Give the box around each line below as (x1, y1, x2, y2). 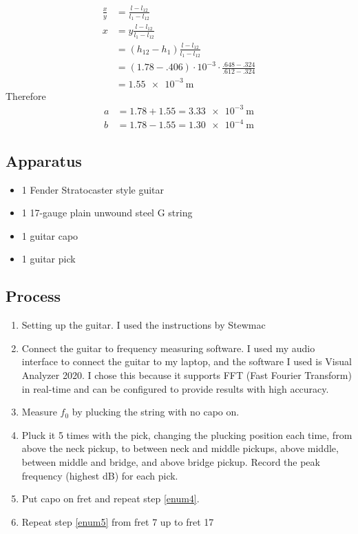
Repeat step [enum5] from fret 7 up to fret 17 (21, 514, 214, 528)
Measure (21, 404, 57, 419)
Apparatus (6, 150, 82, 171)
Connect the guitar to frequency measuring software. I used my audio (21, 340, 315, 355)
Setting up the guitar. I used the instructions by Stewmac (21, 318, 266, 332)
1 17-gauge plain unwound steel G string (21, 205, 193, 220)
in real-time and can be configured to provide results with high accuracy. (21, 381, 329, 396)
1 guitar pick (21, 251, 76, 266)
